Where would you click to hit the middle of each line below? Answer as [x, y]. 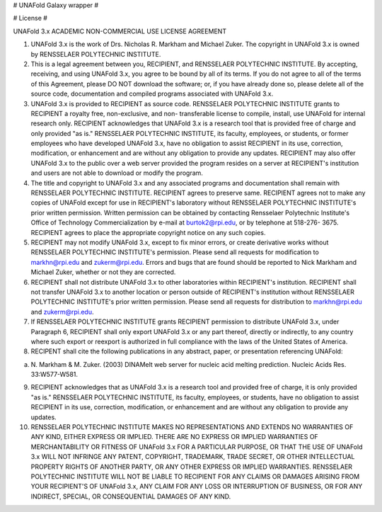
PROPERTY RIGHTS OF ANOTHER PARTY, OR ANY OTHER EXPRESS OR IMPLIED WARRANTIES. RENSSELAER [192, 467]
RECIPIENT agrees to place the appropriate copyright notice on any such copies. [148, 232]
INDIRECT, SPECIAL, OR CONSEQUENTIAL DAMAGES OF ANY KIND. [131, 496]
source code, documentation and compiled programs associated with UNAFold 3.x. [152, 94]
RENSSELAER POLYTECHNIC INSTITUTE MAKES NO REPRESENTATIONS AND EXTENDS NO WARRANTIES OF [192, 427]
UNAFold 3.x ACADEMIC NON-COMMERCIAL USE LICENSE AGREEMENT [120, 31]
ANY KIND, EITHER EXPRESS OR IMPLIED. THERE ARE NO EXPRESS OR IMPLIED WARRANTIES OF [174, 437]
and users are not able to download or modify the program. [117, 173]
